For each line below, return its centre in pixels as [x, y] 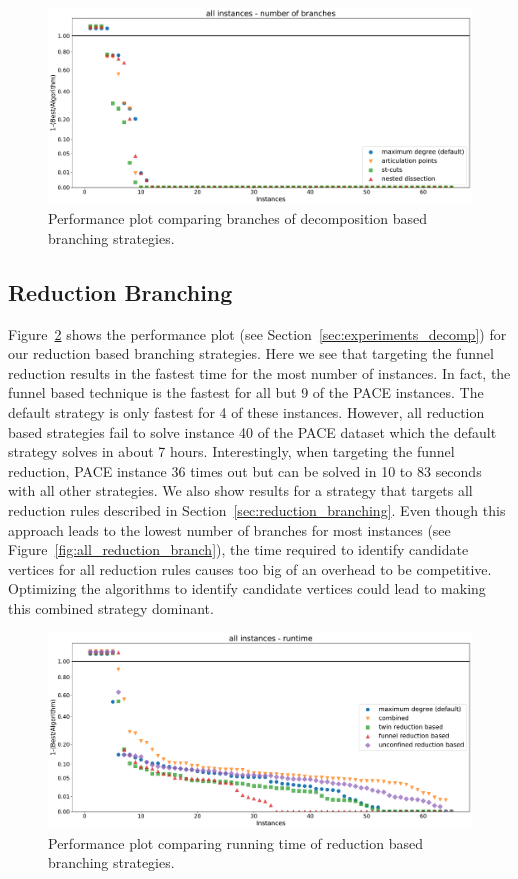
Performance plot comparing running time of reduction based [236, 842]
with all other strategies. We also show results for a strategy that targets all [240, 490]
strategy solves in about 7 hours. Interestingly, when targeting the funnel [231, 451]
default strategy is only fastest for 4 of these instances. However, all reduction [246, 412]
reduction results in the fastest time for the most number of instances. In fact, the [259, 372]
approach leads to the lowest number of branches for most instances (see [229, 529]
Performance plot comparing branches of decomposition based [237, 218]
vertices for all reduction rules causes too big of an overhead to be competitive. [250, 568]
